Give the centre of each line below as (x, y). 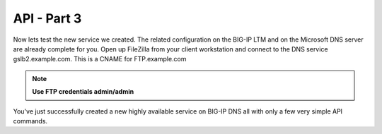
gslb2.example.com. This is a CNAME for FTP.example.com (100, 59)
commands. (30, 121)
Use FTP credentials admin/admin (83, 92)
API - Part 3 (47, 18)
